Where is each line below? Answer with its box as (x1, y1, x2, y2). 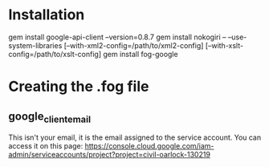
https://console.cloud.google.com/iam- (84, 141, 214, 151)
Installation (8, 6, 85, 24)
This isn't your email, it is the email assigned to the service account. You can (8, 132, 262, 142)
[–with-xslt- (205, 40, 243, 50)
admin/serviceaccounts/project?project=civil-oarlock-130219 (8, 150, 211, 160)
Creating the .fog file (8, 78, 149, 96)
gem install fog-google (103, 49, 178, 59)
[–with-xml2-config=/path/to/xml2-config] (63, 40, 204, 50)
